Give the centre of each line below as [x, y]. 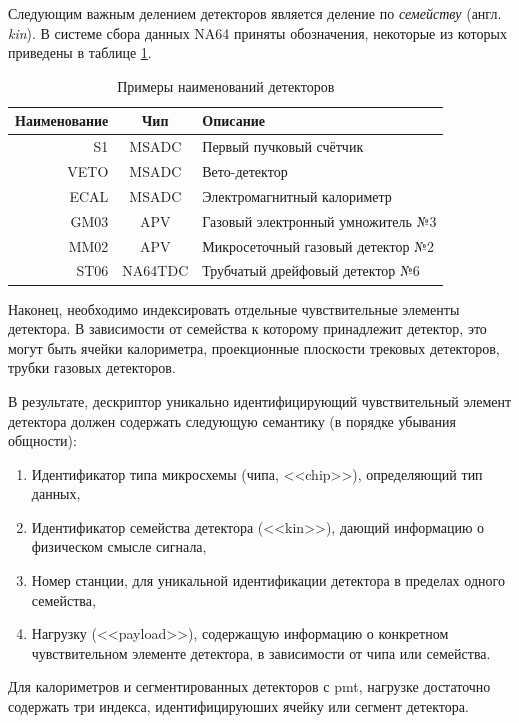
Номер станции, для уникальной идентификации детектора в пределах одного [268, 580]
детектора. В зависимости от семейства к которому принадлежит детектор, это [247, 328]
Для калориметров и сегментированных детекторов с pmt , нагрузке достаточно [249, 686]
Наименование [62, 120]
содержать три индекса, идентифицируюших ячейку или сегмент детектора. [238, 706]
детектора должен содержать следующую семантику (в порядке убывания [232, 420]
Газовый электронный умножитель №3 [319, 220]
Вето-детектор [245, 171]
